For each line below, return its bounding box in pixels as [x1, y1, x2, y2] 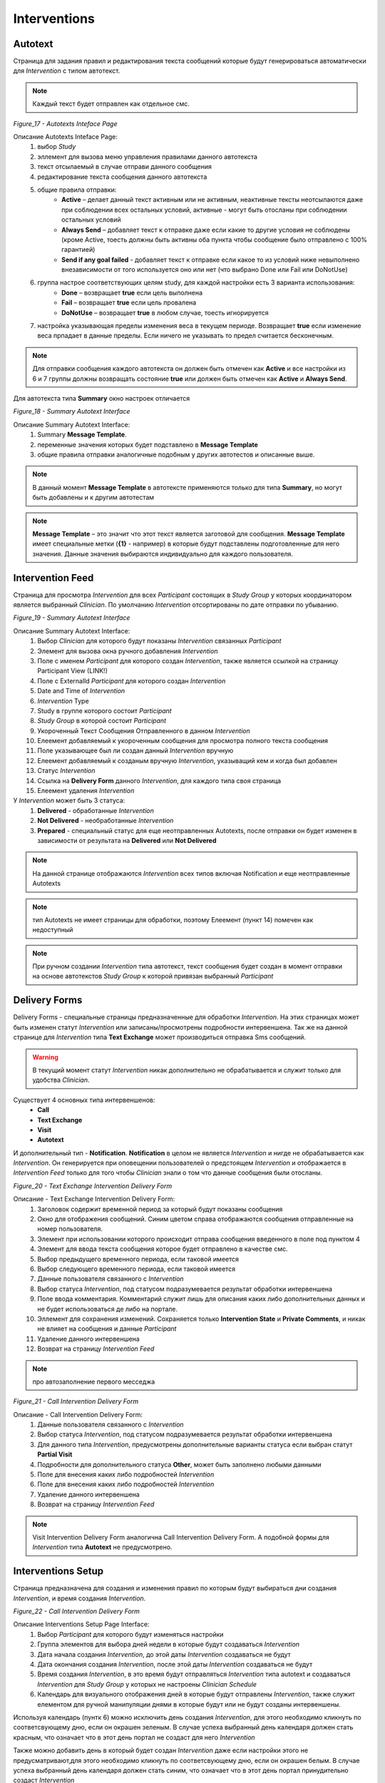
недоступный [32, 926, 73, 934]
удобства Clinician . [32, 1076, 90, 1084]
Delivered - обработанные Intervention [37, 806, 155, 814]
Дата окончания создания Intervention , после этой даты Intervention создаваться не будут [37, 1660, 313, 1668]
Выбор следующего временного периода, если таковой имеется [37, 1265, 235, 1273]
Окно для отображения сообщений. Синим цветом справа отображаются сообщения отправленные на [37, 1215, 354, 1223]
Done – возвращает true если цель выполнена [61, 288, 203, 297]
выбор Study [37, 143, 76, 151]
